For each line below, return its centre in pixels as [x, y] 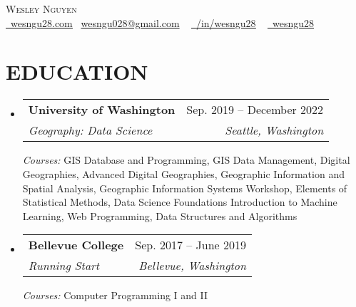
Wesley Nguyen [41, 9]
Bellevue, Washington [193, 266]
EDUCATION [77, 72]
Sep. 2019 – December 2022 [255, 110]
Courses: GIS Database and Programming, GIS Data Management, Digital [186, 160]
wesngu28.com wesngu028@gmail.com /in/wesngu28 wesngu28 [162, 22]
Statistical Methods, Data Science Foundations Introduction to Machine [180, 202]
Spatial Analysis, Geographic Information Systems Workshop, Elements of [185, 188]
